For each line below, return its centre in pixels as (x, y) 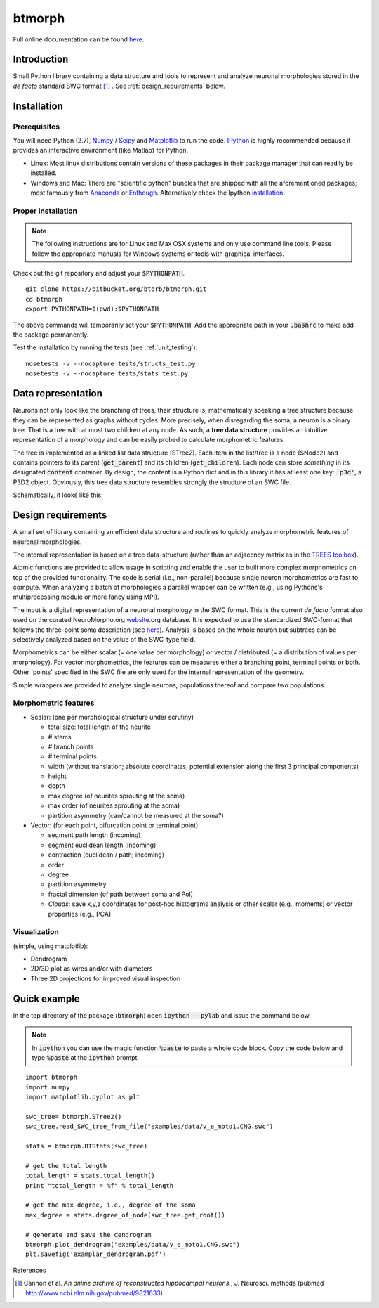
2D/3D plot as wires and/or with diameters (92, 969)
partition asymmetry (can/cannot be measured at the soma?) (136, 815)
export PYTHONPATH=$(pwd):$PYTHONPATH (92, 309)
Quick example (46, 998)
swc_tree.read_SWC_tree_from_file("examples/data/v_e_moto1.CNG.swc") (149, 1127)
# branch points (71, 746)
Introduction (41, 59)
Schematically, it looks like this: (58, 495)
